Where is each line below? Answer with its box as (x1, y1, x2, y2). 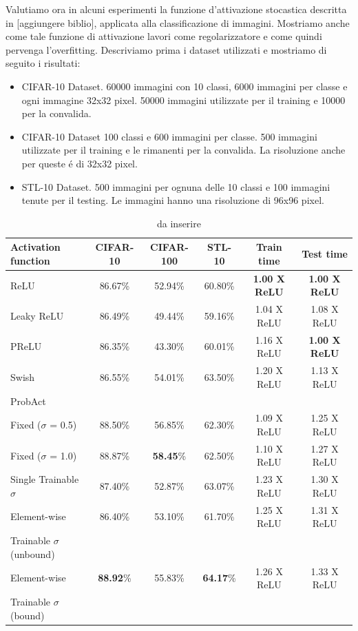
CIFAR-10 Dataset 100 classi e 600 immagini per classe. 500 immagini (21, 129, 317, 143)
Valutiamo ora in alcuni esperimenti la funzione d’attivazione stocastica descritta (6, 2, 347, 16)
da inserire (157, 216, 201, 230)
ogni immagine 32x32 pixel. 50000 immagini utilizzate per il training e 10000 (21, 92, 346, 107)
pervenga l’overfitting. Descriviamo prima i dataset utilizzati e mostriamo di (6, 42, 327, 56)
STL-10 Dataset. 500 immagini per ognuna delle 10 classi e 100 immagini (21, 179, 330, 194)
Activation (10, 240, 61, 254)
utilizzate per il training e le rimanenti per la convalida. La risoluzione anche (21, 143, 346, 157)
